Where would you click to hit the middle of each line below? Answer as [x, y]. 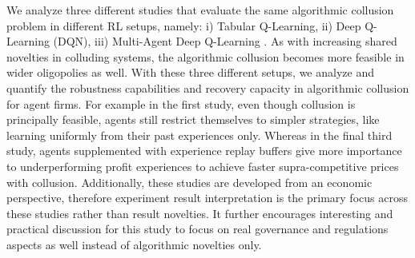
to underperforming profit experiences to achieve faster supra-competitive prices [203, 166]
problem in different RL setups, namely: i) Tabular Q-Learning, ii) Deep [184, 25]
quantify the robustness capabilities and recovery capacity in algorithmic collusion [208, 87]
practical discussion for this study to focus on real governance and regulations [197, 229]
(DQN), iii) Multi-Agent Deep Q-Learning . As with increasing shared [225, 41]
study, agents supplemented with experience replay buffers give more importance [204, 151]
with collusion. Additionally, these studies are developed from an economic [189, 182]
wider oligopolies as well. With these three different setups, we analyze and [190, 72]
